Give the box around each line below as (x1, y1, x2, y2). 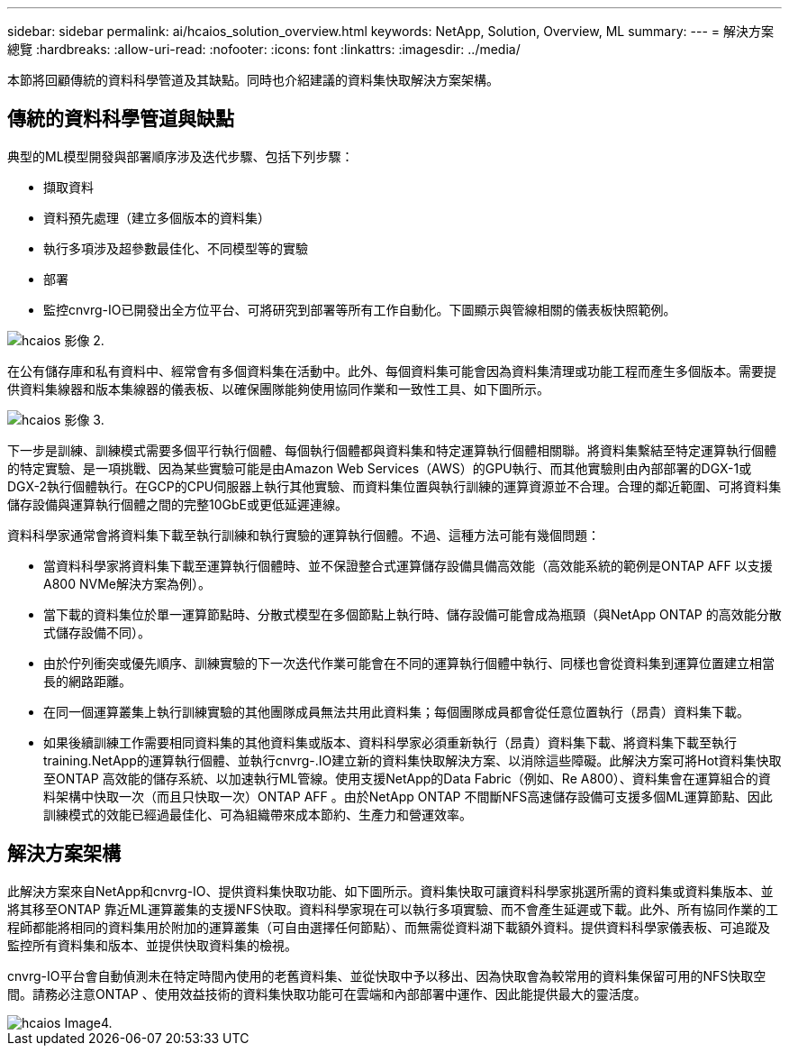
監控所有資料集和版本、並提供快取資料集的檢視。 (7, 937, 297, 953)
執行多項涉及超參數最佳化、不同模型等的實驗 (43, 240, 308, 256)
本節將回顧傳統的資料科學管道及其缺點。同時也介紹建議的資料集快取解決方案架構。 (7, 72, 499, 87)
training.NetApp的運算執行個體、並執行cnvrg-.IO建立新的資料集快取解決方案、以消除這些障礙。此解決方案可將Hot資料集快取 (43, 752, 782, 768)
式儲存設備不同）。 (43, 624, 150, 640)
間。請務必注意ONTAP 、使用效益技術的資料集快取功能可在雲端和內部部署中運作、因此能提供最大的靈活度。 (7, 985, 647, 1002)
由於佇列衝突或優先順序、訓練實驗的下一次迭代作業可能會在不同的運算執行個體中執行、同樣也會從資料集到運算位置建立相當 (43, 655, 775, 671)
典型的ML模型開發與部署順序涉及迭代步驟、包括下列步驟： (7, 148, 354, 164)
